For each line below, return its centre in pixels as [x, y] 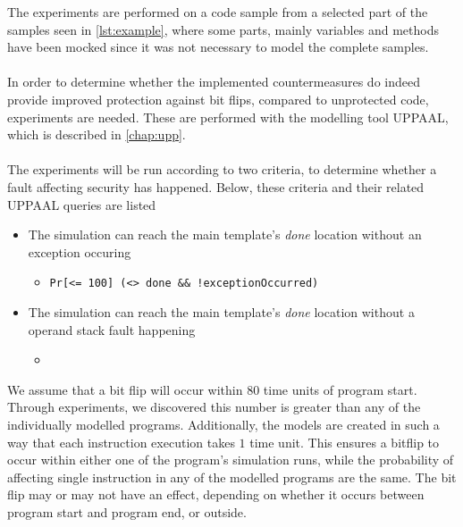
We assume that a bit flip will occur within [125, 389]
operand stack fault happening [112, 329]
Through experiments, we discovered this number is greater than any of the [214, 407]
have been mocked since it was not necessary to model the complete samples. [218, 47]
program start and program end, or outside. [127, 511]
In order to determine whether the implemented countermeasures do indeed [214, 82]
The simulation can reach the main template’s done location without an [225, 234]
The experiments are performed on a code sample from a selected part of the [218, 12]
